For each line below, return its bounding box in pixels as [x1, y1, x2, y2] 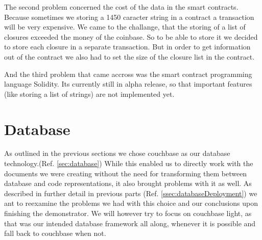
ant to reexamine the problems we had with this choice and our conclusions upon [4, 198, 258, 208]
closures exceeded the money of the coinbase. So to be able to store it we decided [4, 31, 258, 42]
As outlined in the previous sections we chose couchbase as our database [4, 148, 230, 158]
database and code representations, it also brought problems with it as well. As [4, 178, 252, 189]
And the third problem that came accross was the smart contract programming [4, 68, 252, 79]
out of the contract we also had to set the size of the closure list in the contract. [4, 51, 255, 62]
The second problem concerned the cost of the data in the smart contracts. [4, 2, 239, 12]
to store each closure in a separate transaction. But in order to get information [4, 41, 251, 52]
